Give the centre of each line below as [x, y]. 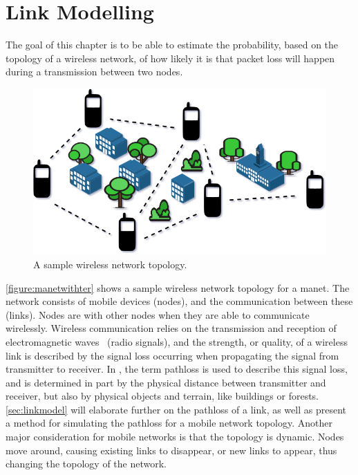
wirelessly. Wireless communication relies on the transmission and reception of [171, 328]
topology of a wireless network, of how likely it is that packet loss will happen [170, 58]
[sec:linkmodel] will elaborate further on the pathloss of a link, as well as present [176, 409]
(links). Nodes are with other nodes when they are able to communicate [158, 314]
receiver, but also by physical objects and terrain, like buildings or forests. [162, 396]
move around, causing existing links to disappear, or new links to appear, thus [171, 450]
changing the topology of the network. [86, 464]
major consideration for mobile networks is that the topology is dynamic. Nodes [175, 437]
